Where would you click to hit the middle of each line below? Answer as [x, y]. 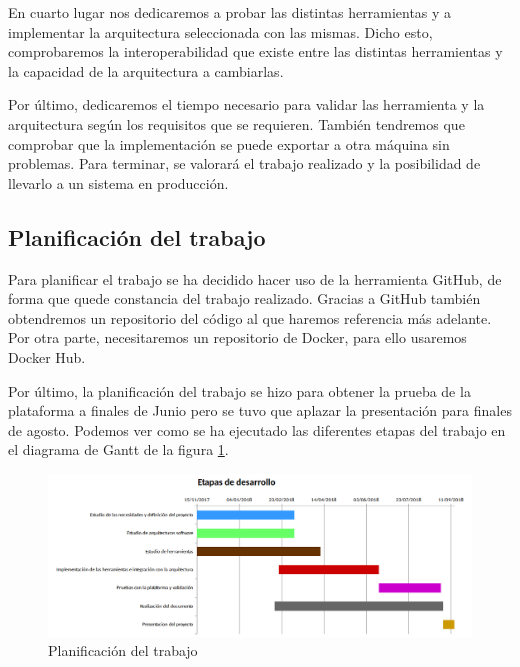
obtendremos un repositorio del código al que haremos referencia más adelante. [250, 317]
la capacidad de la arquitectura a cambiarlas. [146, 70]
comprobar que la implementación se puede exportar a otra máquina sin [229, 143]
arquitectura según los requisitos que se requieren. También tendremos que [236, 123]
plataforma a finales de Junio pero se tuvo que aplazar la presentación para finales [260, 410]
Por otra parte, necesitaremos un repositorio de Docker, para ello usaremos [237, 337]
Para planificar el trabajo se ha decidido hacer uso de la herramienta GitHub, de [255, 278]
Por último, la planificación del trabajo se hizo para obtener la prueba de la [239, 390]
